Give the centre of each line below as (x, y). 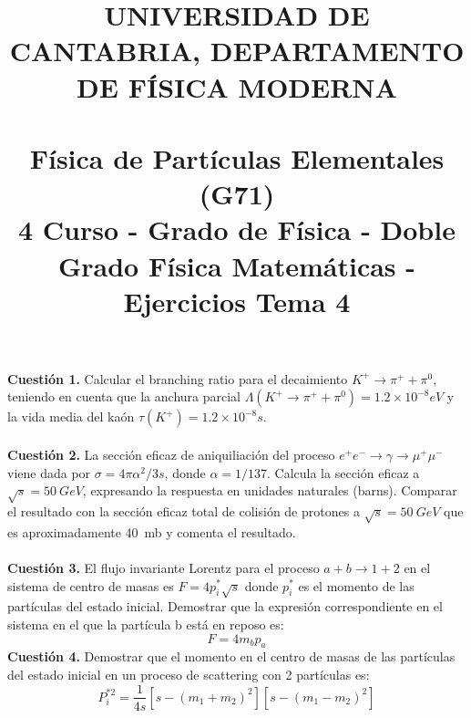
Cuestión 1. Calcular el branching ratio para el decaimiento (178, 378)
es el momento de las (356, 585)
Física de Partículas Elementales (237, 157)
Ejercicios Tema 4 (237, 301)
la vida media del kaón (71, 416)
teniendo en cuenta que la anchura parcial (124, 396)
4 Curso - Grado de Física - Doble (237, 229)
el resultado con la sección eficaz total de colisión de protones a (184, 511)
